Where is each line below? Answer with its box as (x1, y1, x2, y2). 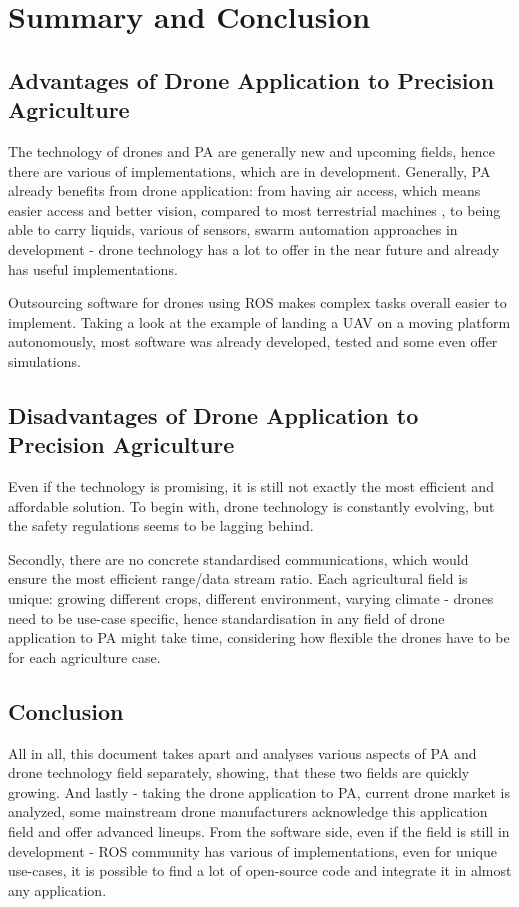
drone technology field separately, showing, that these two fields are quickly (8, 762, 470, 783)
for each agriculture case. (8, 646, 161, 667)
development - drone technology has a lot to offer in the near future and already (8, 238, 500, 259)
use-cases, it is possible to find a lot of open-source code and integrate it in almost (8, 860, 512, 881)
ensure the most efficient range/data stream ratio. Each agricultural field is (8, 568, 468, 589)
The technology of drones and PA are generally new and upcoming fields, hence (8, 140, 495, 161)
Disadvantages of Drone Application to (8, 399, 419, 430)
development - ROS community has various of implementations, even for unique (8, 840, 497, 861)
